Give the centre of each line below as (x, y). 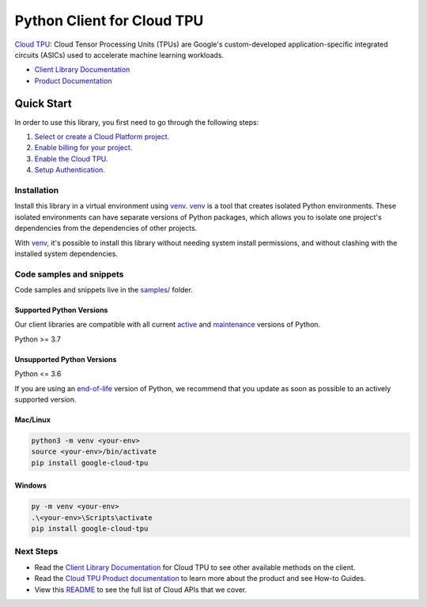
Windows (30, 485)
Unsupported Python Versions (66, 359)
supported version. (45, 399)
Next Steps (36, 552)
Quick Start (43, 103)
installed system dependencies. (66, 254)
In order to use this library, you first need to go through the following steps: (137, 122)
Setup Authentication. (70, 170)
